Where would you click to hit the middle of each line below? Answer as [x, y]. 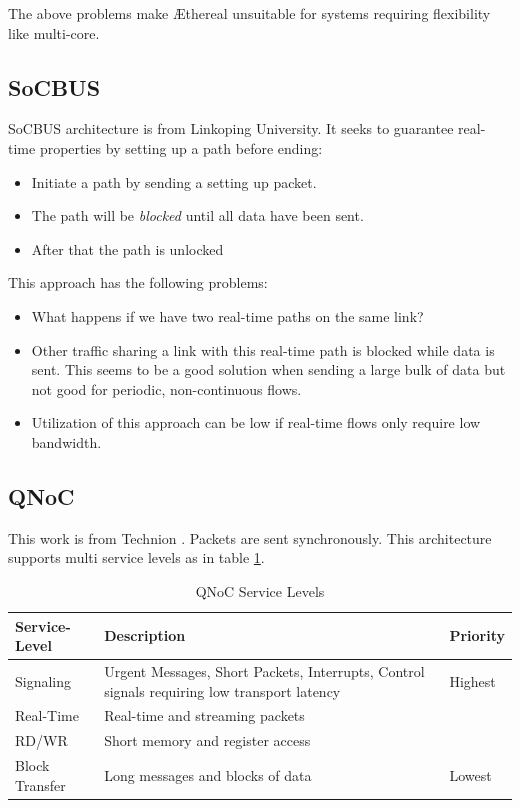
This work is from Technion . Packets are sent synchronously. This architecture [250, 537]
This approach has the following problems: [138, 282]
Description [145, 635]
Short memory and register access [207, 740]
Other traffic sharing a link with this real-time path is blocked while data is [263, 349]
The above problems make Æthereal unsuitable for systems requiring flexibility [249, 13]
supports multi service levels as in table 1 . [136, 557]
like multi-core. [54, 32]
